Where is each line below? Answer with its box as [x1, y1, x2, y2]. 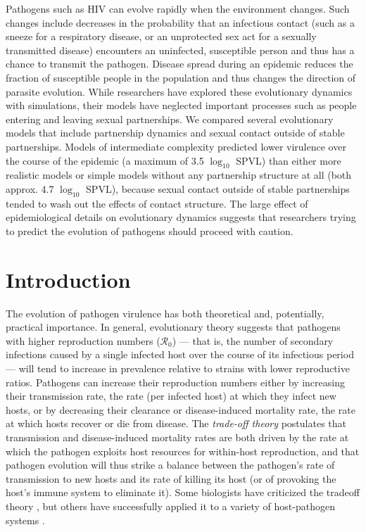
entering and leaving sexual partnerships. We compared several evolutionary [6, 111, 334, 126]
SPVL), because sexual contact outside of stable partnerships [86, 181, 350, 196]
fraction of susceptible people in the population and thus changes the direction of [6, 70, 356, 84]
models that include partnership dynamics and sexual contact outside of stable [6, 125, 345, 140]
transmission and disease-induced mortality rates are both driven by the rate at [6, 429, 349, 444]
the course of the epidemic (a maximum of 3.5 [6, 153, 204, 167]
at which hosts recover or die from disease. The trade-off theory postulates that [6, 416, 347, 431]
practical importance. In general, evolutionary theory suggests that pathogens [6, 319, 341, 334]
